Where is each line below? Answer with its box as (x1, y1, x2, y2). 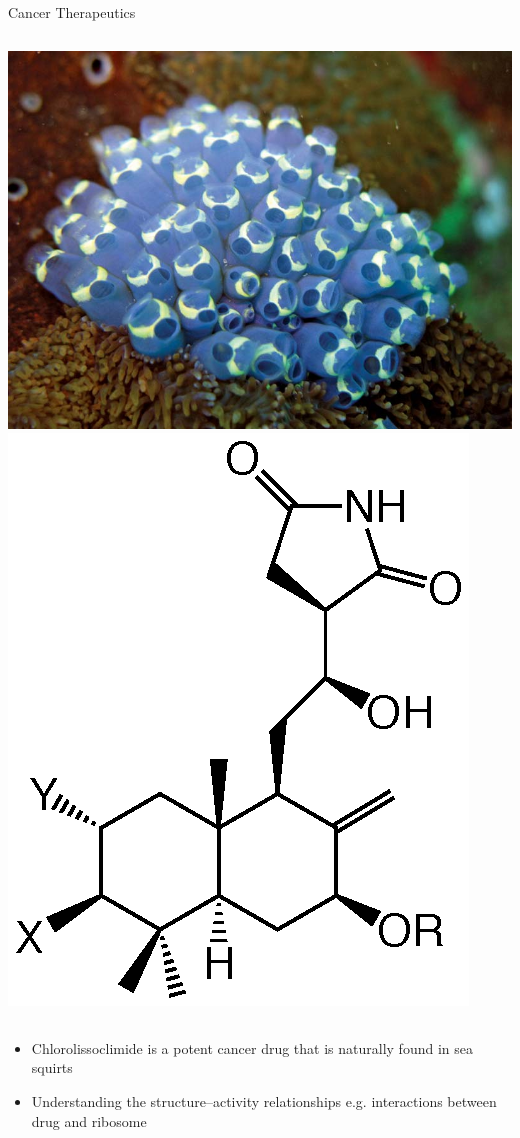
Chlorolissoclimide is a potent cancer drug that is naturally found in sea (31, 1037, 473, 1058)
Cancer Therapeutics (8, 2, 136, 22)
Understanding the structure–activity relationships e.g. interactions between (31, 1090, 497, 1111)
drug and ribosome (31, 1110, 147, 1131)
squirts (31, 1057, 73, 1078)
